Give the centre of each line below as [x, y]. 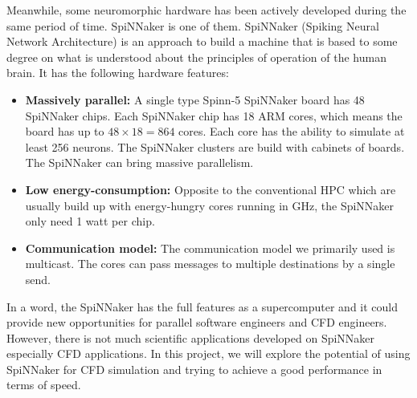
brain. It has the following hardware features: [118, 73]
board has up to [65, 131]
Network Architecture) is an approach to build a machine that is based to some [202, 41]
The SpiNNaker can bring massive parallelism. [139, 162]
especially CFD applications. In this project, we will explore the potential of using [208, 353]
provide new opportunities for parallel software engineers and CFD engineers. [197, 322]
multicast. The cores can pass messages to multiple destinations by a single [210, 264]
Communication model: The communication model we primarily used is [210, 248]
